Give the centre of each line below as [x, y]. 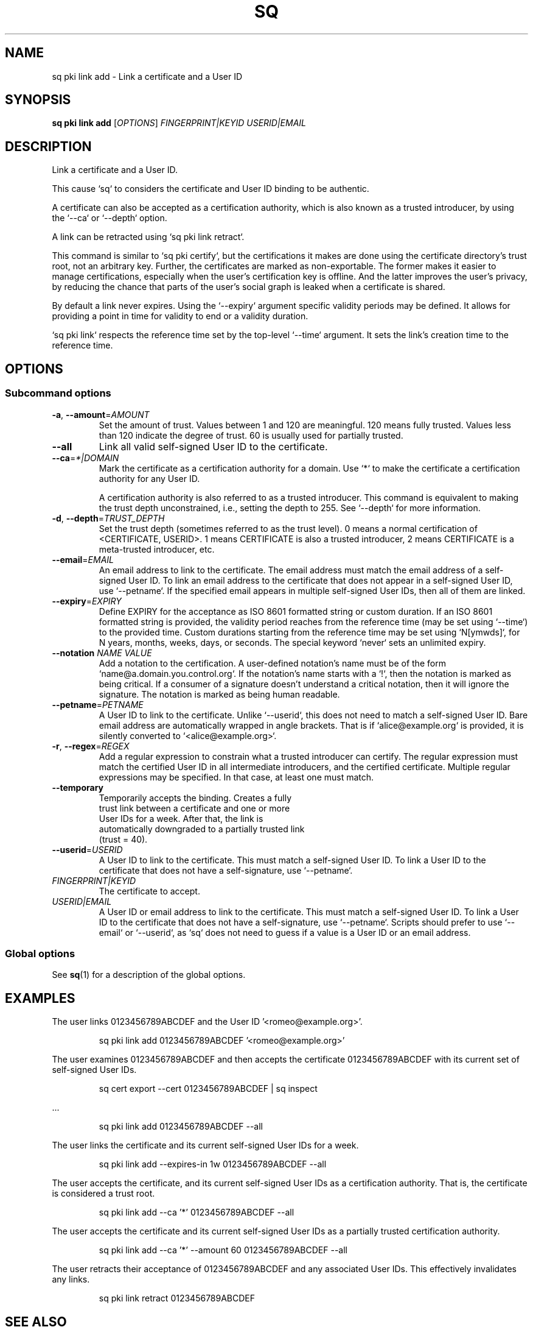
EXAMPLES [40, 998]
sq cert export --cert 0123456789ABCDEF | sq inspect [208, 1089]
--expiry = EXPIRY [87, 601]
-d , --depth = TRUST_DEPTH [108, 518]
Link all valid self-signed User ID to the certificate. [213, 446]
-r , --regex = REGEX [91, 746]
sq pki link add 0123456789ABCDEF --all [181, 1127]
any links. [71, 1279]
